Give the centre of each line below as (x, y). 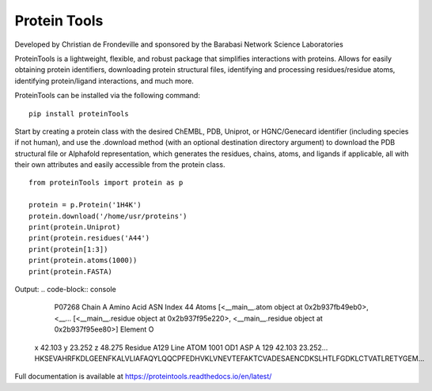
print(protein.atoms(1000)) (83, 260)
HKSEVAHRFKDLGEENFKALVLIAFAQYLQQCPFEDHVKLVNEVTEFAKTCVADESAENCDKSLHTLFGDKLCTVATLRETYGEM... (229, 358)
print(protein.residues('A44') (89, 238)
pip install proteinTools (79, 114)
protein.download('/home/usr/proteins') (108, 216)
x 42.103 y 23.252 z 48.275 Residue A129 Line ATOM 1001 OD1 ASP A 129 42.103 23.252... (181, 347)
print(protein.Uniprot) (75, 227)
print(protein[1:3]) (68, 249)
